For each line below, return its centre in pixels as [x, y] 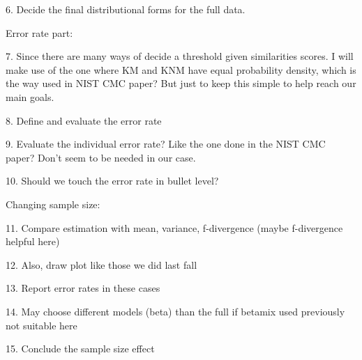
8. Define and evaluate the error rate [84, 120]
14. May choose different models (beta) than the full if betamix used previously [175, 311]
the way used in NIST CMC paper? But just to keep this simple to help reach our [181, 83]
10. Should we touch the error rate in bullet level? [112, 181]
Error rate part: [39, 32]
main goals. [30, 96]
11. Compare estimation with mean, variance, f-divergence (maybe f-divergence [174, 227]
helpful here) [33, 241]
